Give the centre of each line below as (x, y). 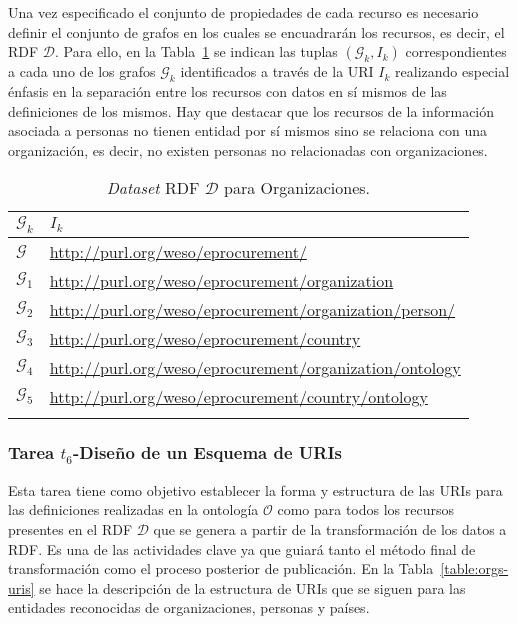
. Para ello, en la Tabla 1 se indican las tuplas (196, 51)
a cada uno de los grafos (82, 71)
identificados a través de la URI (277, 71)
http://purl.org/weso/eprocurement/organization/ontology (255, 367)
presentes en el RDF (70, 528)
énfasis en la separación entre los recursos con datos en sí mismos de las (227, 90)
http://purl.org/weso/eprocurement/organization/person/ (252, 309)
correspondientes (456, 51)
